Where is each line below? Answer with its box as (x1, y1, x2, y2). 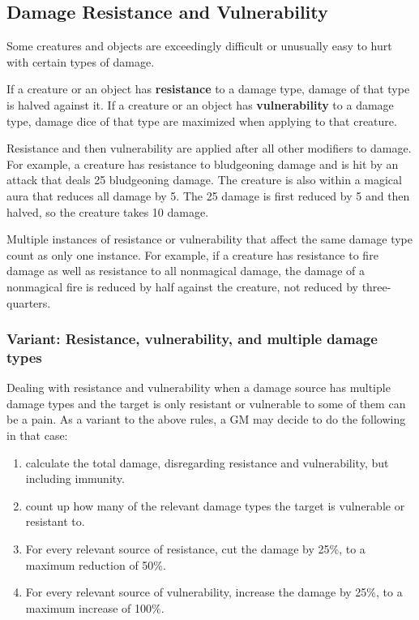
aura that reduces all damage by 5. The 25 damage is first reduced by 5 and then (6, 187, 410, 204)
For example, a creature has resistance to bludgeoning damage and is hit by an (6, 155, 399, 172)
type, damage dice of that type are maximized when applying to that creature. (6, 112, 397, 129)
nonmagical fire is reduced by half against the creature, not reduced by (6, 278, 358, 295)
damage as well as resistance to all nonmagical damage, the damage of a (6, 262, 366, 279)
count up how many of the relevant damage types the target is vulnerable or (25, 497, 405, 514)
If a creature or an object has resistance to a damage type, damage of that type (6, 80, 410, 97)
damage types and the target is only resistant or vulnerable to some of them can (6, 394, 406, 411)
